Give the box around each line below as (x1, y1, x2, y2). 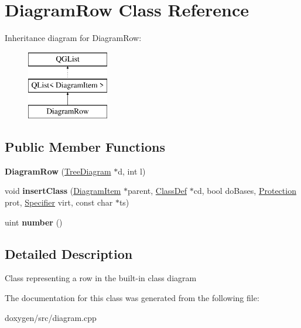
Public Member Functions (5, 138, 165, 156)
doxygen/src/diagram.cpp (5, 311, 97, 323)
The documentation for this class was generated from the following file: (5, 292, 259, 304)
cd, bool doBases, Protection (193, 184, 296, 197)
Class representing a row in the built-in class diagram (5, 272, 197, 284)
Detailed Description (5, 244, 133, 262)
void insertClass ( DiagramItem (5, 184, 121, 197)
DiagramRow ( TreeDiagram (5, 165, 111, 177)
